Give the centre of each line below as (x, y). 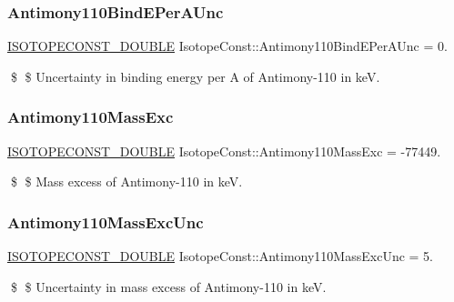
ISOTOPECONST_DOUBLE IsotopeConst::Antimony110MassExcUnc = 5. (220, 256)
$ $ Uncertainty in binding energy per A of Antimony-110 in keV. (195, 76)
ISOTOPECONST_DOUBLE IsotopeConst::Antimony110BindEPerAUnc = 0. (227, 46)
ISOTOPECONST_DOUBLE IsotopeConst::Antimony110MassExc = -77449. (224, 151)
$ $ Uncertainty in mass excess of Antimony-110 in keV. (168, 286)
